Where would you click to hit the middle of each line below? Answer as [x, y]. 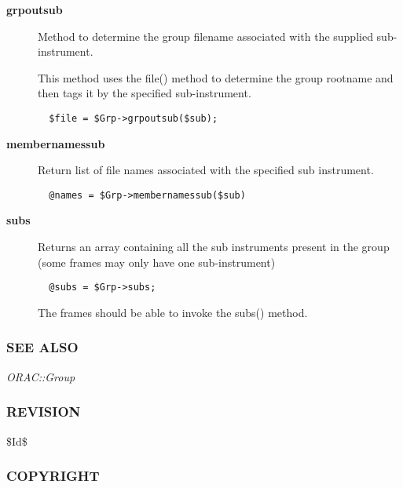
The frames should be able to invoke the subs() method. [173, 312]
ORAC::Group [41, 376]
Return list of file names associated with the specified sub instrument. [206, 170]
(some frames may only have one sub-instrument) [157, 262]
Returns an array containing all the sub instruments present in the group [214, 247]
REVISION [44, 412]
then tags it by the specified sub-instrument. [145, 93]
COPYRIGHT [53, 476]
